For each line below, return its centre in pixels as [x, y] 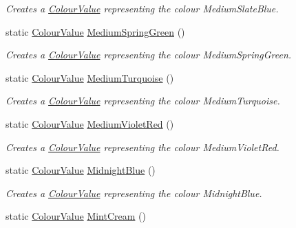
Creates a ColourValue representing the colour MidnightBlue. [134, 193]
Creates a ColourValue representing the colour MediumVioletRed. [142, 147]
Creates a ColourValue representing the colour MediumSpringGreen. [149, 55]
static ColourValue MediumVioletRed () [90, 123]
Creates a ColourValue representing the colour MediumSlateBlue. [142, 8]
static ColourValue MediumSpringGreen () [95, 31]
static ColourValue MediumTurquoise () [90, 77]
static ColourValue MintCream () [76, 216]
